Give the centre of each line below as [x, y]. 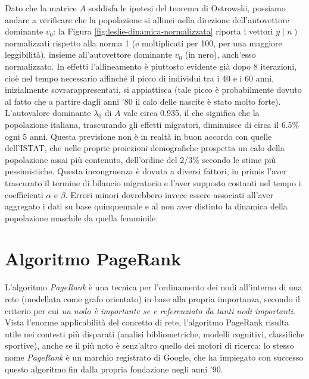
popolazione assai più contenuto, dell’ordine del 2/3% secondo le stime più [141, 159]
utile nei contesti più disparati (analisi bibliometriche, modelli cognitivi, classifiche [155, 333]
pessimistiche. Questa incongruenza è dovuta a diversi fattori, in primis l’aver [146, 171]
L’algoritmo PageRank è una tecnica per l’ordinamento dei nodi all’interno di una [154, 287]
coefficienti [24, 194]
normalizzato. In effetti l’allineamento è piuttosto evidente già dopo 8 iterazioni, [151, 66]
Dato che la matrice [41, 8]
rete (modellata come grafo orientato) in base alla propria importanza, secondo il [152, 299]
